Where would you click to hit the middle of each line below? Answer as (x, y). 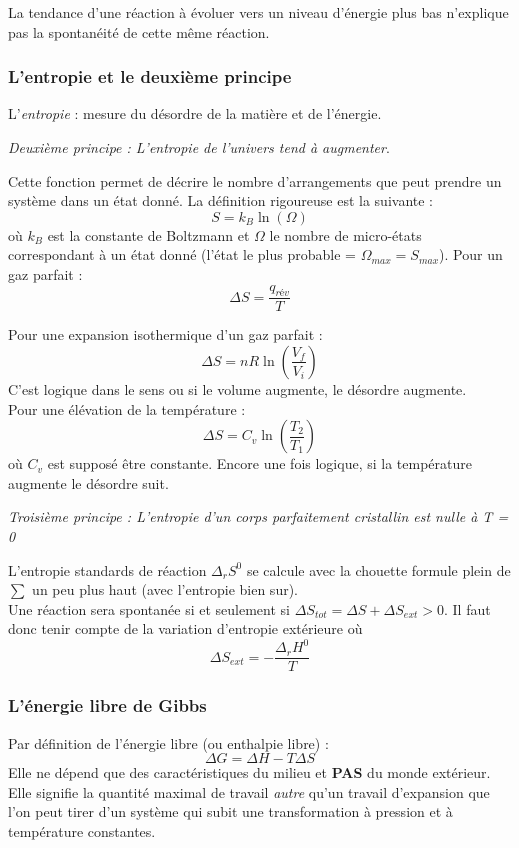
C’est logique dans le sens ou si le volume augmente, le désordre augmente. (237, 388)
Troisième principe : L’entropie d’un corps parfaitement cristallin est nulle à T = (258, 516)
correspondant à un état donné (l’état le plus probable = (182, 254)
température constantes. (82, 831)
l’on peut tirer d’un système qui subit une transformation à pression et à (230, 811)
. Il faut (467, 608)
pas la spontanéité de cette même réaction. (139, 31)
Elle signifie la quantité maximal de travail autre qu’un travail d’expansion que (249, 791)
